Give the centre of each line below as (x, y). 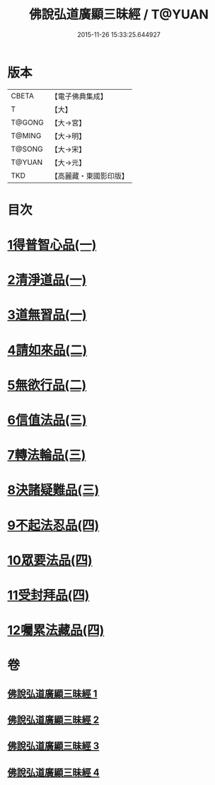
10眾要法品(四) (50, 560)
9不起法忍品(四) (53, 525)
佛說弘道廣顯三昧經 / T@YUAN (119, 15)
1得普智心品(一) (52, 245)
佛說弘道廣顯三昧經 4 (54, 772)
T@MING (26, 135)
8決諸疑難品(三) (53, 490)
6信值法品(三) (47, 420)
